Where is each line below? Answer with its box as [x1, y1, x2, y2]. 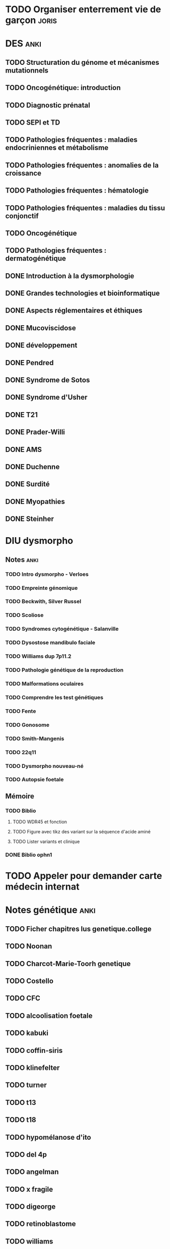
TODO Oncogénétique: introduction [5, 83, 121, 92]
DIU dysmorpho [5, 535, 74, 547]
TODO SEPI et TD [5, 118, 60, 127]
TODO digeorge [5, 1203, 56, 1211]
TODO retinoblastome [5, 1219, 76, 1229]
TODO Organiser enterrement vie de [5, 4, 161, 15]
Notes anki [5, 555, 39, 564]
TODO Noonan [5, 942, 52, 951]
